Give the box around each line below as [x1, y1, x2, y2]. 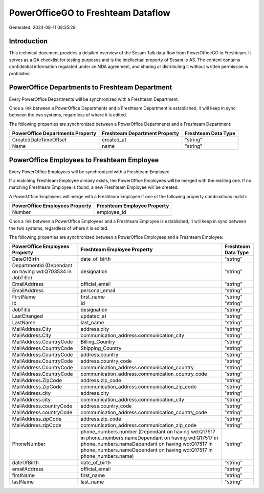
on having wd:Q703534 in [12, 268, 72, 275]
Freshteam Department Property [102, 130, 179, 137]
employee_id [97, 209, 127, 216]
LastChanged [12, 313, 43, 320]
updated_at [80, 313, 107, 320]
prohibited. [9, 70, 31, 76]
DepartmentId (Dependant [12, 262, 73, 269]
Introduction [9, 37, 48, 45]
